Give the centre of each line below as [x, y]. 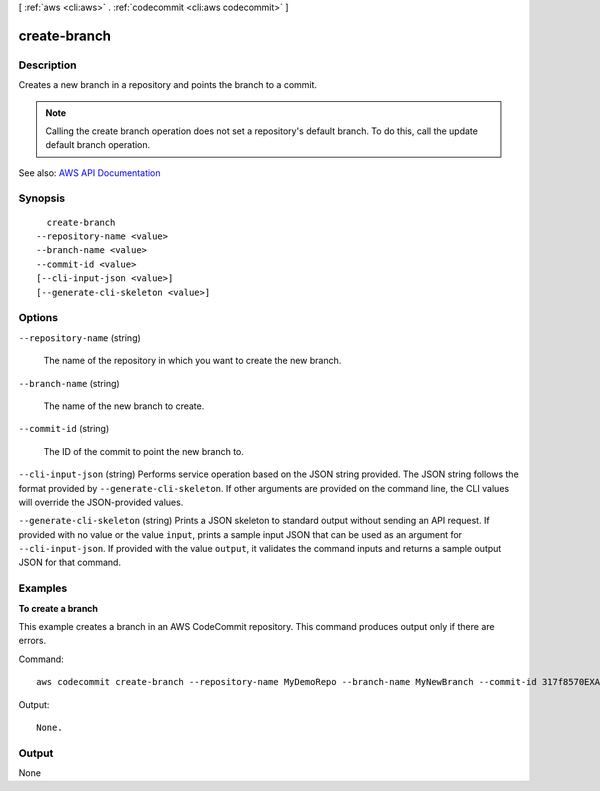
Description [47, 65]
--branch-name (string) [69, 383]
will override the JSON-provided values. [101, 502]
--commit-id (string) [64, 429]
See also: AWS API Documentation [89, 172]
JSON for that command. [70, 562]
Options [38, 318]
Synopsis [41, 198]
